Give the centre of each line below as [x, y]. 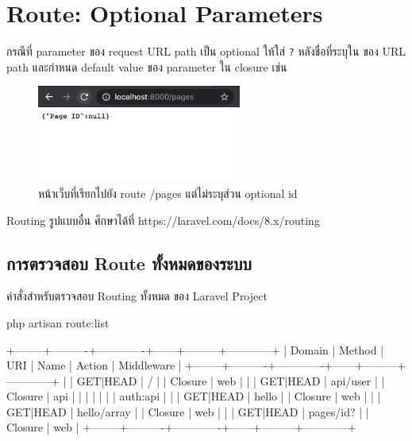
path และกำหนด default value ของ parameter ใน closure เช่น [147, 66]
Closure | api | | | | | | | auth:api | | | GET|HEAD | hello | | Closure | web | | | [194, 396]
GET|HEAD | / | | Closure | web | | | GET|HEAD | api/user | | [231, 380]
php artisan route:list [58, 322]
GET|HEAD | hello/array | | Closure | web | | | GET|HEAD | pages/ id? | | [188, 411]
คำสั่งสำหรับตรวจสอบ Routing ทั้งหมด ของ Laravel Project [137, 296]
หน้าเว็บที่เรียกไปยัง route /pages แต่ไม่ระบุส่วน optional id [168, 193]
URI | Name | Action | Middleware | [94, 365]
